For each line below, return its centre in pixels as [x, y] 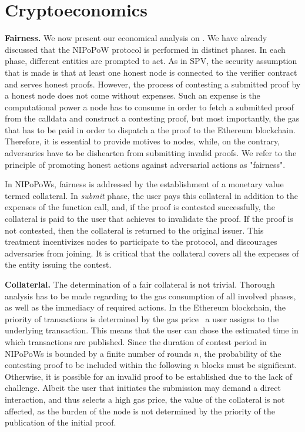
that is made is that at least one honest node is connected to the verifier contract [151, 72]
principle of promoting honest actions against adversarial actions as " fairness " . [145, 164]
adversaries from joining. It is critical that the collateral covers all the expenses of [152, 253]
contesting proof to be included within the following [98, 365]
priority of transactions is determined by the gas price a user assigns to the [142, 318]
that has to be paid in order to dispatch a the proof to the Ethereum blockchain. [150, 129]
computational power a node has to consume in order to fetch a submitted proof [149, 107]
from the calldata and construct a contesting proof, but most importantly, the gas [152, 118]
